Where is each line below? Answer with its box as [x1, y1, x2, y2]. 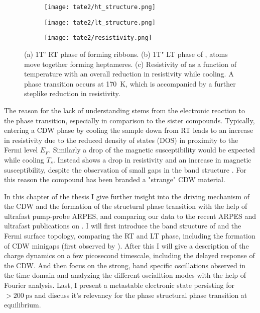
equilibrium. [4, 299, 41, 310]
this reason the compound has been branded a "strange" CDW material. [4, 174, 225, 185]
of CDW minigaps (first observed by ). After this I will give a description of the [4, 240, 249, 251]
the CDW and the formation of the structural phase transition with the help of [4, 201, 247, 211]
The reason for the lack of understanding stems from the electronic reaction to [4, 105, 245, 115]
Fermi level [4, 144, 38, 155]
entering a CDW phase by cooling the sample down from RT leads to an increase [4, 125, 253, 135]
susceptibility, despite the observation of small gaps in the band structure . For [4, 164, 246, 175]
